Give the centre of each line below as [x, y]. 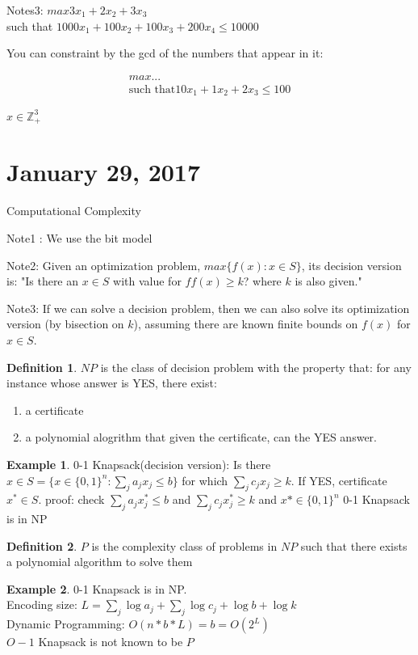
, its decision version [351, 265]
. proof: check [71, 499]
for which [205, 480]
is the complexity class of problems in [184, 545]
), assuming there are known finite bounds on [246, 324]
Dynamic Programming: [66, 624]
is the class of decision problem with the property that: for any [256, 367]
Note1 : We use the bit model [79, 237]
